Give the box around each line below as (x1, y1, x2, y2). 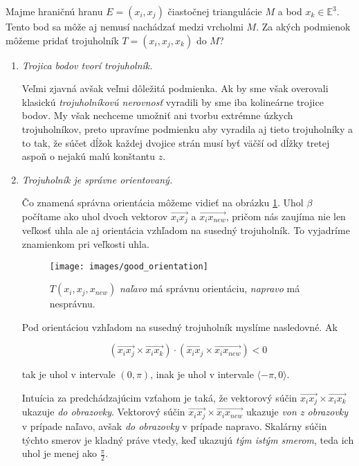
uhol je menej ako (21, 446, 97, 460)
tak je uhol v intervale (21, 367, 116, 382)
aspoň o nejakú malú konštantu (21, 149, 156, 163)
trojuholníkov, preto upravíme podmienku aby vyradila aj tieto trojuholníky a (21, 121, 353, 136)
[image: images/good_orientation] (49, 261, 208, 271)
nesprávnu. (49, 296, 95, 311)
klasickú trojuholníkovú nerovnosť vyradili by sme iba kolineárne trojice (21, 94, 324, 109)
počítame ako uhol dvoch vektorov (21, 208, 168, 223)
